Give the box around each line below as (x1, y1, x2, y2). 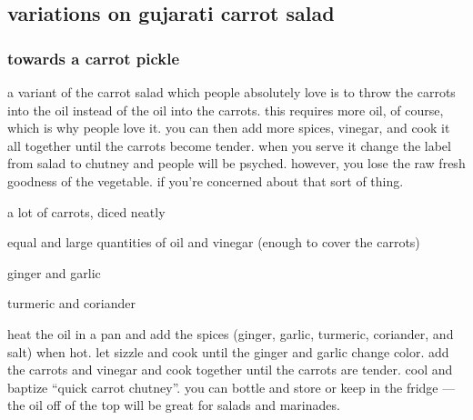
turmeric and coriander (7, 294, 136, 313)
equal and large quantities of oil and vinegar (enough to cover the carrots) (7, 233, 420, 252)
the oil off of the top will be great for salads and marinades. (7, 395, 340, 415)
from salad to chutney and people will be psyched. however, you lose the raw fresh (7, 154, 466, 173)
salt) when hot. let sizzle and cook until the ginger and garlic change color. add (7, 342, 449, 361)
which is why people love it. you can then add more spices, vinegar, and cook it (7, 118, 450, 137)
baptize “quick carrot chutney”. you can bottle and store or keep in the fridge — (7, 377, 456, 396)
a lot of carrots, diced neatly (7, 202, 166, 221)
